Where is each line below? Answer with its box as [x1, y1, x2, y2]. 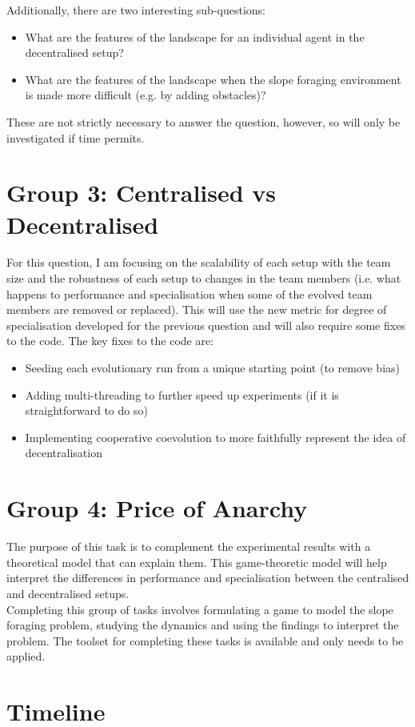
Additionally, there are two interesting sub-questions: [6, 2, 266, 18]
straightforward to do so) [25, 402, 148, 419]
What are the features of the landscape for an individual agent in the [25, 28, 365, 45]
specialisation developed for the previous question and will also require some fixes [6, 316, 405, 333]
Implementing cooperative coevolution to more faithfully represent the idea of [25, 428, 406, 445]
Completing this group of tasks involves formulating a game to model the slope [6, 600, 393, 617]
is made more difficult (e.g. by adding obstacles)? [25, 86, 266, 103]
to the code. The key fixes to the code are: [6, 332, 214, 349]
